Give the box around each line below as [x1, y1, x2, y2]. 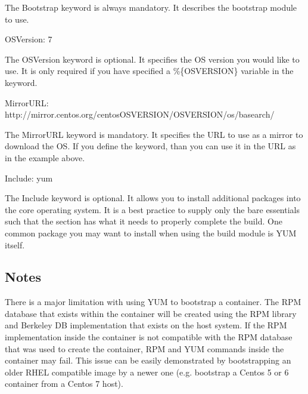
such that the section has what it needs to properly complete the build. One [5, 215, 282, 227]
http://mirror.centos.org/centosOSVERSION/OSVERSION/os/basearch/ [5, 108, 275, 121]
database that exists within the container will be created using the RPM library [5, 307, 297, 319]
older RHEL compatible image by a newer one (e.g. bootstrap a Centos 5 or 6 [5, 365, 289, 378]
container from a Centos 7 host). [5, 377, 123, 390]
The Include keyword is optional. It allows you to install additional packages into [5, 192, 301, 204]
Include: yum [5, 171, 53, 184]
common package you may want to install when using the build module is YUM [5, 226, 297, 239]
